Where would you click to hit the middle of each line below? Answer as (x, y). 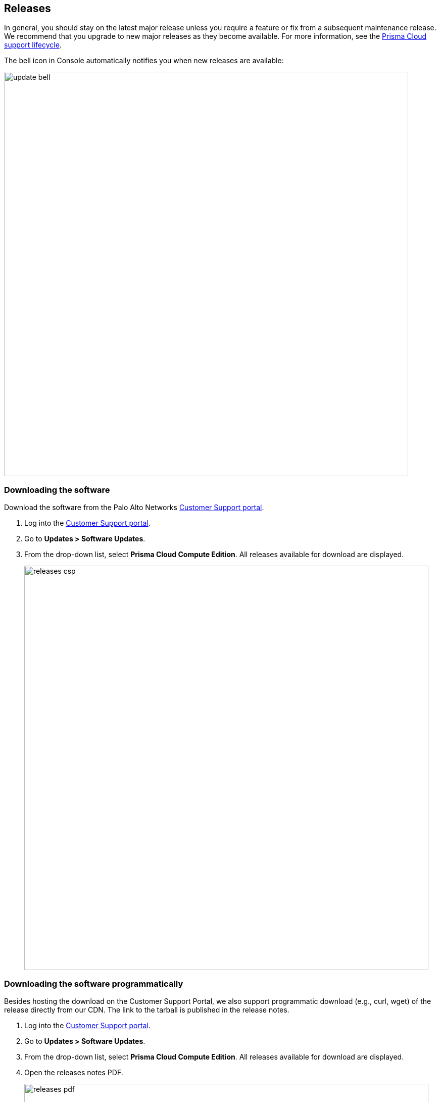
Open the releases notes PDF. (74, 1072)
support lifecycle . (33, 45)
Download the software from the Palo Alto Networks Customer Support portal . (134, 508)
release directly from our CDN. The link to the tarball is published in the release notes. (147, 1009)
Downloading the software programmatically (94, 983)
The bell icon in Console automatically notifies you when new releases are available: (144, 61)
